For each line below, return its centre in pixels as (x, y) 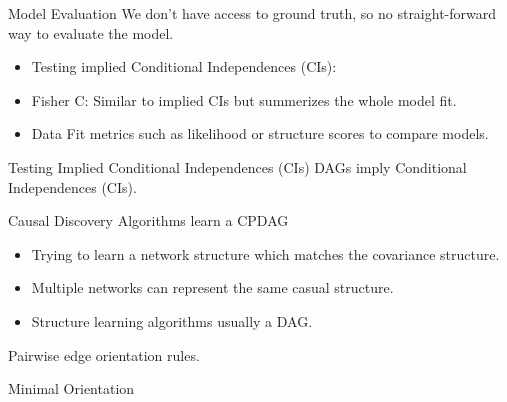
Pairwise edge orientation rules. (104, 354)
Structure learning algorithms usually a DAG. (172, 320)
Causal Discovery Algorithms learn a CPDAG (148, 220)
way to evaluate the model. (91, 32)
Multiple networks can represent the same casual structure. (212, 287)
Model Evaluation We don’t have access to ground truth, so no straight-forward (252, 13)
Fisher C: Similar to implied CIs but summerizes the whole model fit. (244, 99)
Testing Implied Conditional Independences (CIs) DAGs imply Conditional (237, 166)
